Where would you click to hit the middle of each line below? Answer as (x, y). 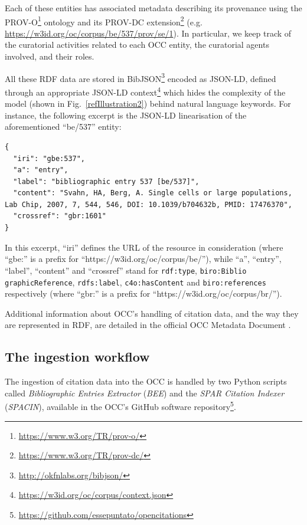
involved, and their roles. (50, 56)
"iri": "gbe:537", (49, 158)
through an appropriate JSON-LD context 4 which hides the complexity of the (145, 91)
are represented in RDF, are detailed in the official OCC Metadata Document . (148, 325)
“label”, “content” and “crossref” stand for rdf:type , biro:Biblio (126, 270)
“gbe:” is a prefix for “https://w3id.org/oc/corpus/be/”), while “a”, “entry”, (143, 259)
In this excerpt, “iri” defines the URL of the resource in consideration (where (144, 247)
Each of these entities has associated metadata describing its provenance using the (153, 8)
